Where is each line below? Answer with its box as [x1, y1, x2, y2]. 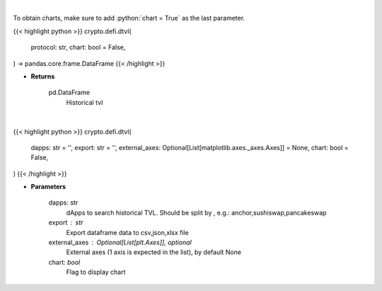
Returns [30, 72, 55, 81]
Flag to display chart [66, 268, 126, 276]
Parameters [30, 183, 66, 191]
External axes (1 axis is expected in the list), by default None [66, 248, 242, 256]
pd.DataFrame [48, 89, 91, 97]
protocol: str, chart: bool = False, [30, 43, 126, 52]
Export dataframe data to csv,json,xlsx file [66, 228, 189, 236]
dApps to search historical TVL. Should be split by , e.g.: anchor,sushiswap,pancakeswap [66, 208, 327, 217]
